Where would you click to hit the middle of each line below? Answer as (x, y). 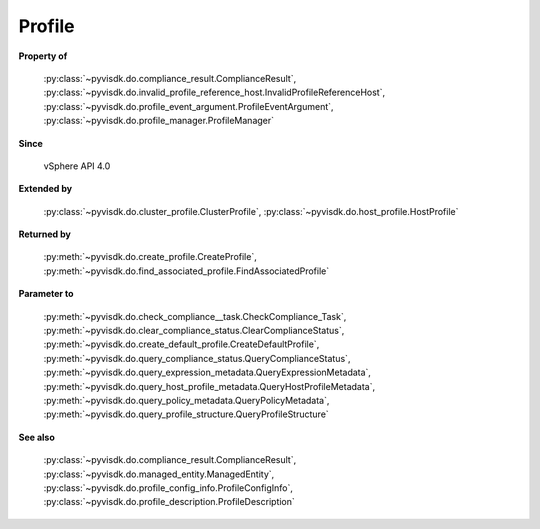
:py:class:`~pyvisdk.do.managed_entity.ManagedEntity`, (159, 474)
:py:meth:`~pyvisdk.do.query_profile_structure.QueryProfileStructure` (186, 414)
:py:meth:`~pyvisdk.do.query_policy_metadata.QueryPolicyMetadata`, (186, 400)
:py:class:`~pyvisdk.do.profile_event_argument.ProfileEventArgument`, (188, 106)
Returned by (45, 234)
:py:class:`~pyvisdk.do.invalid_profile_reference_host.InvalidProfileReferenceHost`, (214, 92)
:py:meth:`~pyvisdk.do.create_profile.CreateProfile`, (150, 257)
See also (36, 437)
